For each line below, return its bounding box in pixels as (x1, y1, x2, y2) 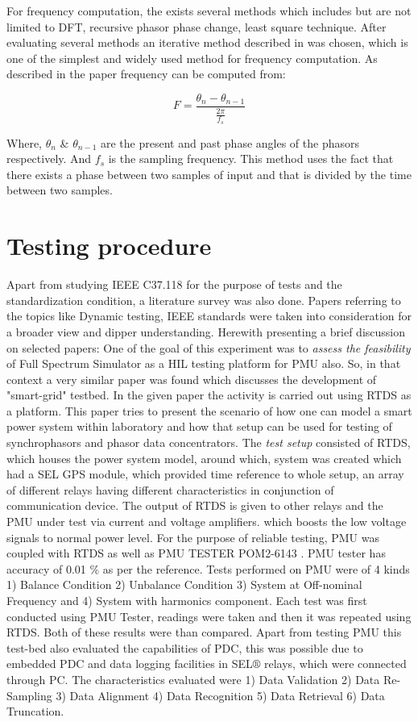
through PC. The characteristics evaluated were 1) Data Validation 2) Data (6, 670, 380, 687)
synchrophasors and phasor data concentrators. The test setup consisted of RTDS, (6, 434, 411, 451)
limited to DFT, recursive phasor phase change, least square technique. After (6, 18, 387, 35)
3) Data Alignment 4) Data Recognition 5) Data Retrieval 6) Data (56, 687, 385, 703)
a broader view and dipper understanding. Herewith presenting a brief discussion (6, 323, 405, 340)
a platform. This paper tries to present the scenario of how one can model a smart (6, 402, 412, 419)
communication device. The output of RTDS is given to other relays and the (6, 497, 383, 514)
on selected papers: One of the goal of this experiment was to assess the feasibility (6, 339, 411, 356)
